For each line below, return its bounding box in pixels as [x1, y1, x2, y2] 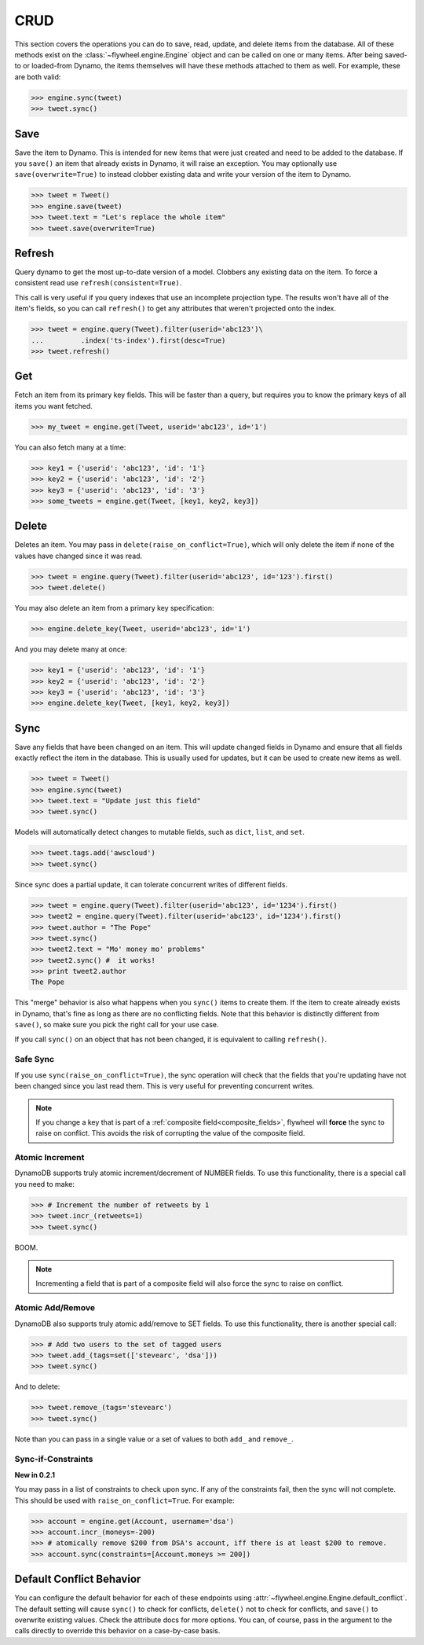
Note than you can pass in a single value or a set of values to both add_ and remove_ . [14, 1434, 294, 1444]
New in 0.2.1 [14, 1470, 55, 1479]
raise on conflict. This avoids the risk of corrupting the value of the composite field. [35, 1129, 305, 1138]
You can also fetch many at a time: [14, 442, 126, 452]
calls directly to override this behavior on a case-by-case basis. [14, 1626, 221, 1636]
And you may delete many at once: [14, 644, 127, 654]
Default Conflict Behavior [14, 1573, 141, 1586]
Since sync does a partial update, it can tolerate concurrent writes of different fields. [14, 879, 288, 889]
